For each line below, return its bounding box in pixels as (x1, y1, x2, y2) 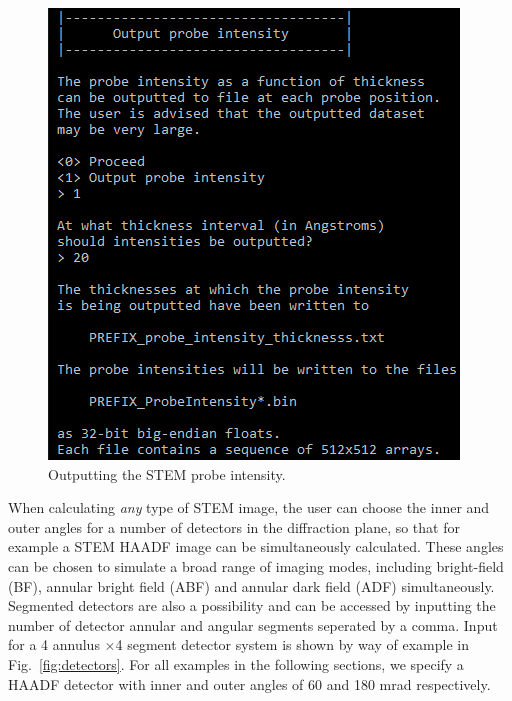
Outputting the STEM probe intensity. (48, 463, 286, 484)
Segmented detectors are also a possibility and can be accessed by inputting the (8, 595, 496, 616)
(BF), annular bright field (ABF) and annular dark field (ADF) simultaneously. (8, 575, 495, 596)
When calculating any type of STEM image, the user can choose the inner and (8, 497, 490, 518)
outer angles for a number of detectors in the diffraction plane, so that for (8, 516, 460, 537)
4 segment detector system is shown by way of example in (115, 634, 469, 655)
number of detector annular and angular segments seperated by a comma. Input (8, 614, 498, 635)
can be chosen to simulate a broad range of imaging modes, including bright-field (8, 555, 504, 576)
